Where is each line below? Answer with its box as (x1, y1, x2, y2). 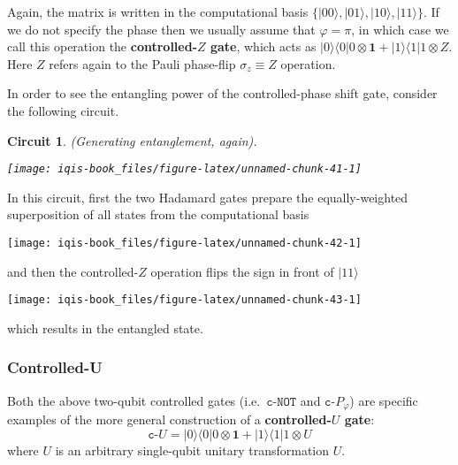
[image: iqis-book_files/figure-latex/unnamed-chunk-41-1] (7, 163, 362, 176)
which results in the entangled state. (7, 318, 203, 337)
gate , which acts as (210, 37, 317, 56)
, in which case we (351, 19, 449, 38)
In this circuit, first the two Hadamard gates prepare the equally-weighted (7, 187, 408, 206)
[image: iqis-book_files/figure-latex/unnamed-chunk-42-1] (7, 237, 362, 249)
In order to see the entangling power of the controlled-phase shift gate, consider (7, 84, 438, 103)
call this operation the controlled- (7, 37, 197, 56)
